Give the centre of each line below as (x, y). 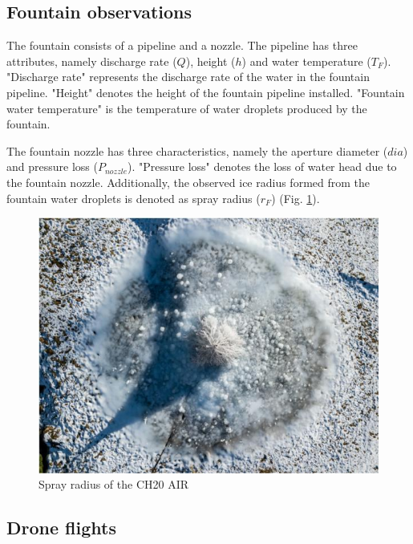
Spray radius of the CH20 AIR (114, 484)
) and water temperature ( (306, 61)
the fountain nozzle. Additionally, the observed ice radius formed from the (188, 182)
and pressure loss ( (52, 166)
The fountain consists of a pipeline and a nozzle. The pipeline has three (182, 45)
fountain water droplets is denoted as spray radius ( (134, 198)
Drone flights (61, 528)
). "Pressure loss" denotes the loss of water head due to (262, 166)
